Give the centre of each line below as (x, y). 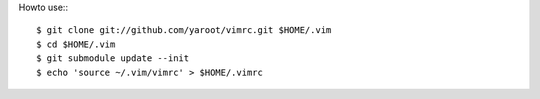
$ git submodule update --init (113, 58)
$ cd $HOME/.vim (76, 44)
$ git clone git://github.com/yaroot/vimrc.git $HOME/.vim (184, 30)
